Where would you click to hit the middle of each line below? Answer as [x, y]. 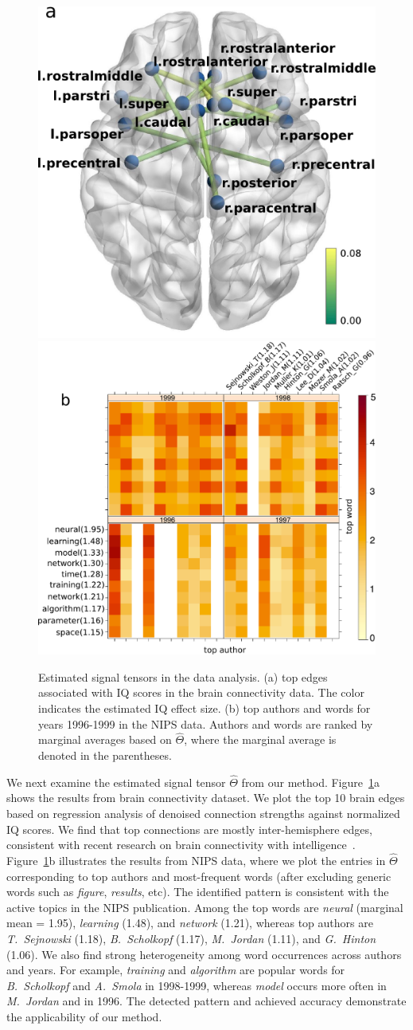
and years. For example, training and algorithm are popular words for [176, 970]
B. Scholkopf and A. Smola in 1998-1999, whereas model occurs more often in [197, 985]
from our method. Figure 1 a [310, 782]
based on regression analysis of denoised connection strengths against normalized [203, 814]
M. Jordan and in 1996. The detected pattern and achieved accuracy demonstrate [206, 1001]
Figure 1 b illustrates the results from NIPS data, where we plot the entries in [196, 861]
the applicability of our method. [84, 1016]
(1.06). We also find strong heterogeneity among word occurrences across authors [204, 954]
